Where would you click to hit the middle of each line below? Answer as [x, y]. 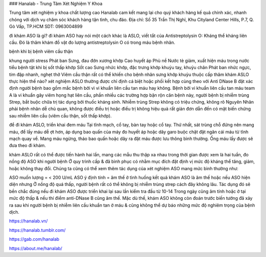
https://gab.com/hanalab [34, 239]
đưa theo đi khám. [28, 146]
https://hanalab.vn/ [28, 221]
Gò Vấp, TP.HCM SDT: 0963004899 [46, 27]
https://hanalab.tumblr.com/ [37, 230]
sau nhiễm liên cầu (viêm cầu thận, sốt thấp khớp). [60, 115]
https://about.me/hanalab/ [36, 248]
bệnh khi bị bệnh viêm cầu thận [41, 51]
